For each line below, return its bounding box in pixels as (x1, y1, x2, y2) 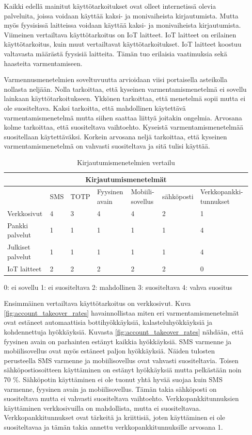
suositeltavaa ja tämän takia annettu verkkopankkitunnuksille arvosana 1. (4, 421, 223, 432)
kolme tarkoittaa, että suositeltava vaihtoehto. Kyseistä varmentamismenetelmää (4, 122, 243, 132)
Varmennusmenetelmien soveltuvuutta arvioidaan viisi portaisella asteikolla (4, 74, 227, 84)
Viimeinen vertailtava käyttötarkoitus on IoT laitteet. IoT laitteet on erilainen (4, 29, 236, 39)
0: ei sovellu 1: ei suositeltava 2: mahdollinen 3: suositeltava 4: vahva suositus (4, 282, 233, 292)
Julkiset (7, 242, 31, 252)
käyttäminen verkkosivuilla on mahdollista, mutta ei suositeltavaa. (4, 402, 201, 413)
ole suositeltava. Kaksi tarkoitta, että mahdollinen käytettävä (4, 102, 186, 113)
